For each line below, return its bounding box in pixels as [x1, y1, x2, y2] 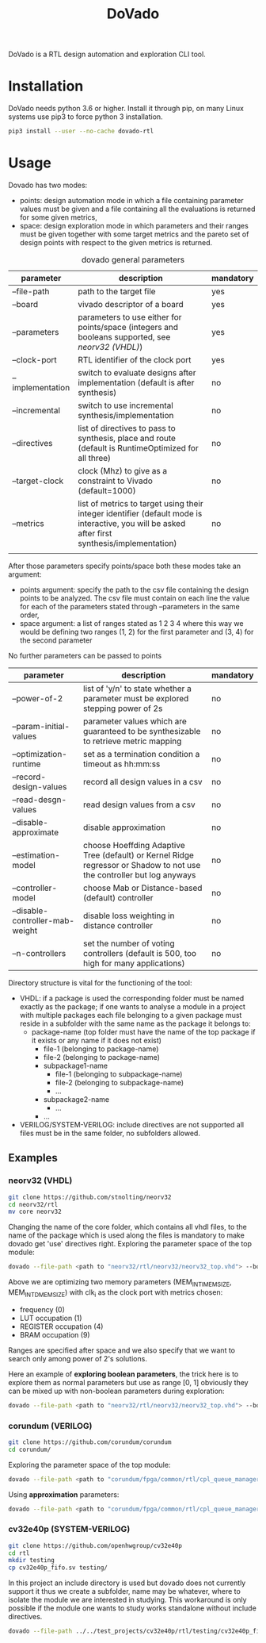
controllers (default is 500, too [82, 947, 196, 958]
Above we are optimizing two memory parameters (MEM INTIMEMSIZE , [8, 1277, 232, 1288]
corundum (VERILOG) [8, 1420, 93, 1431]
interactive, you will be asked [78, 517, 186, 528]
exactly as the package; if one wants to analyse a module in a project [19, 1001, 245, 1012]
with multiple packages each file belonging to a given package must [19, 1010, 242, 1019]
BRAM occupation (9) [19, 1330, 90, 1339]
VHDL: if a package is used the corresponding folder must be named [19, 993, 245, 1003]
